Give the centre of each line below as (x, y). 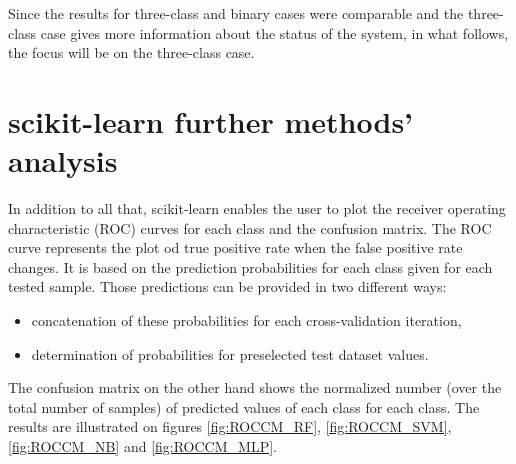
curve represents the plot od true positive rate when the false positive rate (235, 247)
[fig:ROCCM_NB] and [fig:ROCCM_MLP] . (142, 446)
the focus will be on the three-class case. (131, 52)
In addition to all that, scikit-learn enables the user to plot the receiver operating (257, 208)
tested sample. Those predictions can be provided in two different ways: (227, 286)
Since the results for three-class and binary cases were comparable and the (236, 13)
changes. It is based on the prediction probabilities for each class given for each (250, 266)
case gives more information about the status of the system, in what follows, (274, 32)
